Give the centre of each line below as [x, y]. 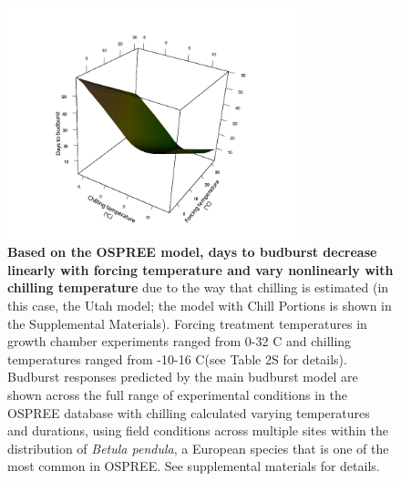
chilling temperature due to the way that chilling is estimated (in [198, 287]
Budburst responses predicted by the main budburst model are [183, 377]
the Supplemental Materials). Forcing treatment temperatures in [187, 323]
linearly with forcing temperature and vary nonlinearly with [200, 269]
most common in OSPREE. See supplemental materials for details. [194, 466]
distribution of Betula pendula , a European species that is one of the [198, 448]
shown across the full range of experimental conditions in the [177, 395]
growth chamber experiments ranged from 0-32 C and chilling [180, 341]
